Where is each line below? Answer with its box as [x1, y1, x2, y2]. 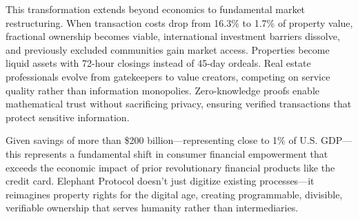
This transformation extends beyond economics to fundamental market [6, 2, 306, 16]
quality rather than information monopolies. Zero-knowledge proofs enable [6, 83, 320, 97]
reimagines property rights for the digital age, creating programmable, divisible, [6, 187, 343, 201]
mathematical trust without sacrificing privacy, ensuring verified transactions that [6, 96, 352, 111]
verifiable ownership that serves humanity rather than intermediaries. [6, 200, 299, 215]
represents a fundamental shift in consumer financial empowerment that [24, 146, 328, 160]
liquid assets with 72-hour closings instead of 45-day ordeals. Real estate [6, 56, 311, 70]
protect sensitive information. [6, 109, 130, 124]
